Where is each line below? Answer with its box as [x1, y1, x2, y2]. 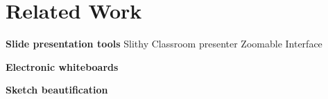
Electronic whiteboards [6, 59, 119, 74]
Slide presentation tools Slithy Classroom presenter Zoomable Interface [6, 36, 322, 51]
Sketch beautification [6, 82, 108, 97]
